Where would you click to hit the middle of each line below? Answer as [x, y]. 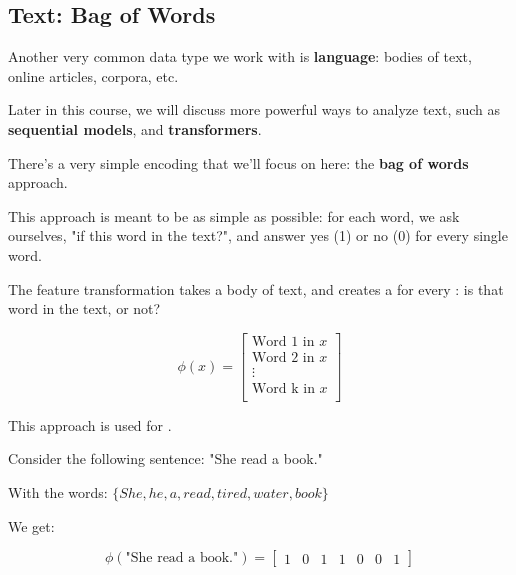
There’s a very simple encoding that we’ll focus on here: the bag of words [238, 162]
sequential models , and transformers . [135, 128]
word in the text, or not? [84, 308]
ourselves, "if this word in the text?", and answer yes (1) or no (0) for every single [258, 235]
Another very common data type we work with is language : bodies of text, [240, 56]
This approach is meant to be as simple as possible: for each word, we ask [234, 215]
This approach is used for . [90, 424]
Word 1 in [283, 341]
